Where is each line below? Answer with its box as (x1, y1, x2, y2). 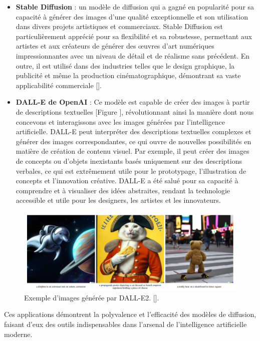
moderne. (4, 328, 33, 339)
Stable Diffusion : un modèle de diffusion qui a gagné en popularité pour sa (16, 2, 254, 12)
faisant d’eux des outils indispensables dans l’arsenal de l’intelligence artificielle (4, 319, 247, 329)
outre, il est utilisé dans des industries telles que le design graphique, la (16, 60, 235, 71)
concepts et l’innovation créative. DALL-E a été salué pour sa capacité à (16, 175, 238, 186)
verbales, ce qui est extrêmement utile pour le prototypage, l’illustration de (16, 165, 246, 176)
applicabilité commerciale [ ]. (16, 80, 102, 90)
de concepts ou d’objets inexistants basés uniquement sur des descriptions (16, 155, 242, 166)
